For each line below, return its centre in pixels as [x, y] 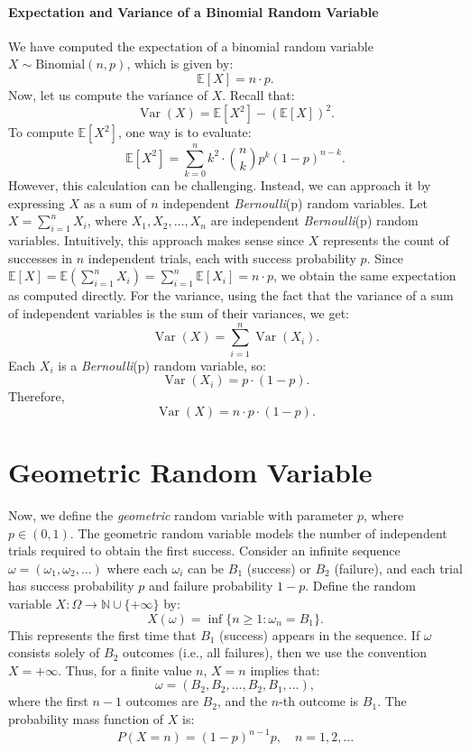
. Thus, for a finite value [125, 669]
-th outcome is [319, 701]
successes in [41, 257]
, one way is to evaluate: [184, 132]
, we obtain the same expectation [364, 275]
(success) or [279, 568]
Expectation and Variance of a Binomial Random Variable [194, 11]
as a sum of [115, 202]
